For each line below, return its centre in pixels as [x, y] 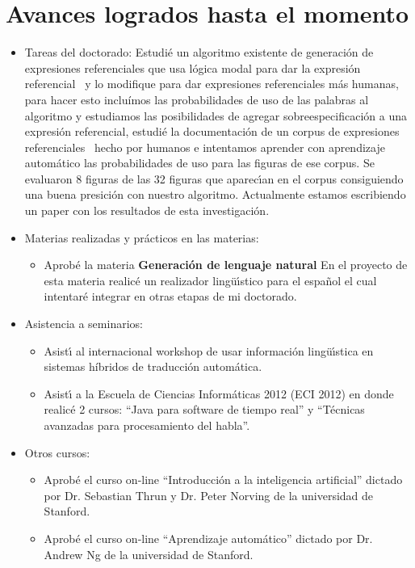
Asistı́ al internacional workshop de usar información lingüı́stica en [209, 350]
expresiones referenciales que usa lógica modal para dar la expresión [193, 67]
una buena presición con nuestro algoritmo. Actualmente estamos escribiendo [215, 194]
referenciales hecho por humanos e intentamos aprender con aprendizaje [205, 147]
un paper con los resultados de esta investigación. [147, 210]
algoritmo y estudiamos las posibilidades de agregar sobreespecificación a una [216, 115]
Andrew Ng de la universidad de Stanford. [149, 554]
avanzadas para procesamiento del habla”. [147, 425]
